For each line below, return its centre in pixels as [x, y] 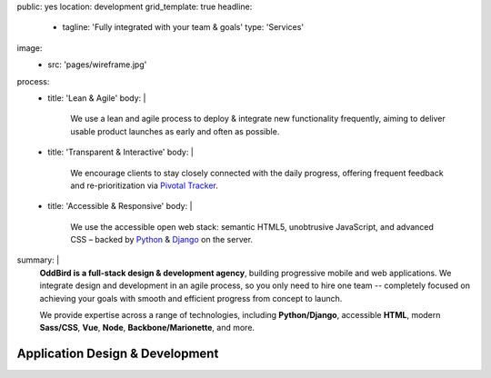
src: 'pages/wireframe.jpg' [97, 65]
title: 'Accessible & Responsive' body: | [120, 206]
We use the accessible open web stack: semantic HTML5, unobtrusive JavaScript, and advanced [252, 226]
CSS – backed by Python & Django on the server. [162, 240]
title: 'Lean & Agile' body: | [97, 98]
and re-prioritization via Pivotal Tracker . [144, 185]
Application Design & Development [118, 354]
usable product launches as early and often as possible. [175, 131]
